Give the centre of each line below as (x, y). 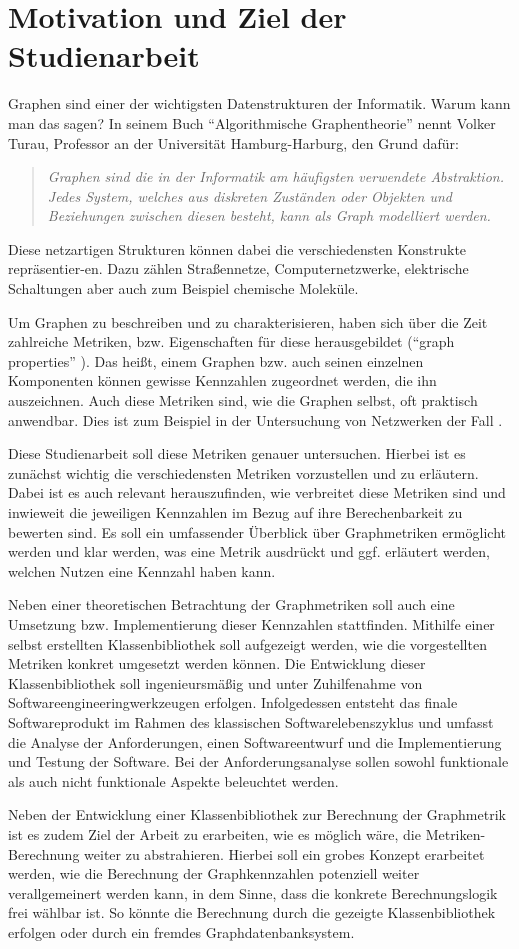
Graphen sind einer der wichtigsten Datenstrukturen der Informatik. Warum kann (259, 103)
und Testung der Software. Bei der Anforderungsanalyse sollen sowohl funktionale (258, 761)
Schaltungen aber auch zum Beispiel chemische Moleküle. (183, 288)
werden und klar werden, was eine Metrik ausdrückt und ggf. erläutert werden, (249, 551)
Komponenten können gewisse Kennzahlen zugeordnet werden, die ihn (222, 380)
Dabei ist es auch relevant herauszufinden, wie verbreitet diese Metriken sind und (257, 492)
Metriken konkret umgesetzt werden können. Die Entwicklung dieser (217, 663)
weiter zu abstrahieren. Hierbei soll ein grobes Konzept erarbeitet (284, 853)
